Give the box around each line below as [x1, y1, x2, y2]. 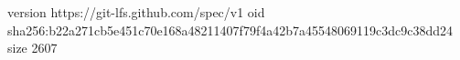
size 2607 [7, 38, 58, 57]
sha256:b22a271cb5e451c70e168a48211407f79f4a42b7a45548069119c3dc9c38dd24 [7, 20, 453, 39]
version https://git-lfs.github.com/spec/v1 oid [7, 3, 265, 21]
